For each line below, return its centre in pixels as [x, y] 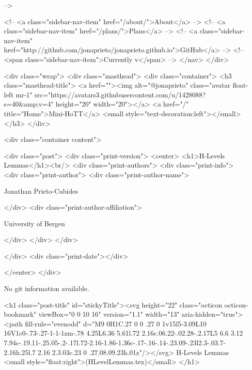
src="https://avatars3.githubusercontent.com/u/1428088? [120, 94]
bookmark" [20, 314]
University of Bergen [34, 223]
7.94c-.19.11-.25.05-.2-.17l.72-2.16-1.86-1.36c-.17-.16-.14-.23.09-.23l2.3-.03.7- [115, 343]
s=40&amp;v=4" [29, 104]
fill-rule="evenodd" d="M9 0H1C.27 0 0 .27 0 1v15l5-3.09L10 [116, 323]
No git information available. [47, 288]
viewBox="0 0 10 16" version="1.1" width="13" [109, 314]
